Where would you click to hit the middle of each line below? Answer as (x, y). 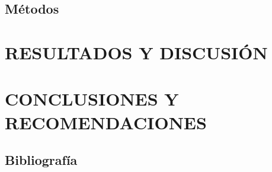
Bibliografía (41, 160)
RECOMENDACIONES (106, 122)
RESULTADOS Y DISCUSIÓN (136, 52)
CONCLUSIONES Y (92, 99)
